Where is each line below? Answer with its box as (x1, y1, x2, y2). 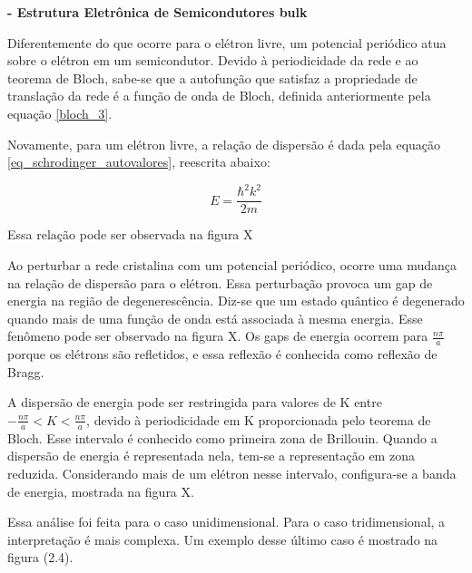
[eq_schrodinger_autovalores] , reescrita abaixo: (7, 152, 270, 171)
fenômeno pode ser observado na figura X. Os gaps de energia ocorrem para (7, 326, 428, 345)
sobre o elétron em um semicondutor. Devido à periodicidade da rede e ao (7, 51, 418, 70)
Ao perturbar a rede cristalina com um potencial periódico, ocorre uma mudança (7, 255, 457, 274)
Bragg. (7, 362, 44, 381)
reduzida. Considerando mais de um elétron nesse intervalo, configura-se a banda (7, 463, 457, 482)
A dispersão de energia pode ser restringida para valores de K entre (7, 393, 382, 412)
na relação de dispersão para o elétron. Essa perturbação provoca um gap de (7, 273, 433, 292)
